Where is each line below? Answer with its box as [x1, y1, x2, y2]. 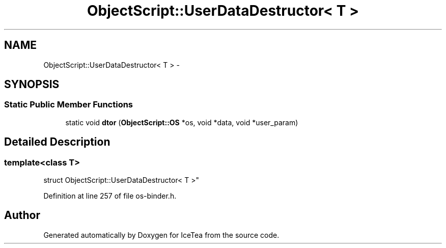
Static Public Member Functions [4, 99, 133, 110]
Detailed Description [4, 135, 110, 149]
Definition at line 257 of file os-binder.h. [43, 191, 177, 201]
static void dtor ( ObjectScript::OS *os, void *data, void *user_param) [65, 118, 298, 127]
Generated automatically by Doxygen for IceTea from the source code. [43, 230, 280, 239]
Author [4, 209, 40, 222]
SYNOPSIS [4, 78, 60, 91]
